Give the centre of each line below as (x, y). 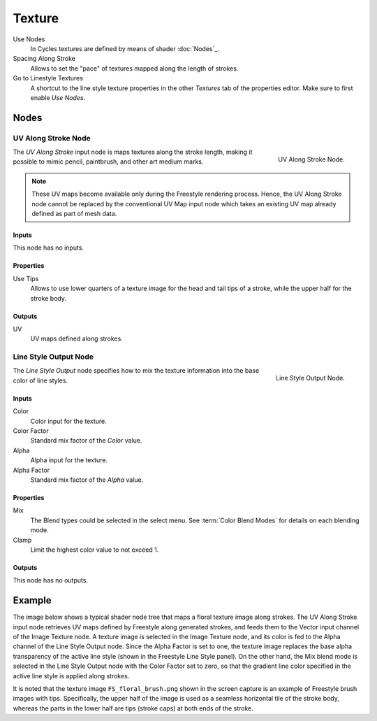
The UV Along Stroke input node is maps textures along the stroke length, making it (133, 152)
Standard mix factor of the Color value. (86, 441)
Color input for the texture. (69, 421)
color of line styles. (40, 380)
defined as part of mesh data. (74, 214)
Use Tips (26, 278)
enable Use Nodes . (58, 97)
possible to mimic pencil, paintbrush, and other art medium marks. (108, 162)
